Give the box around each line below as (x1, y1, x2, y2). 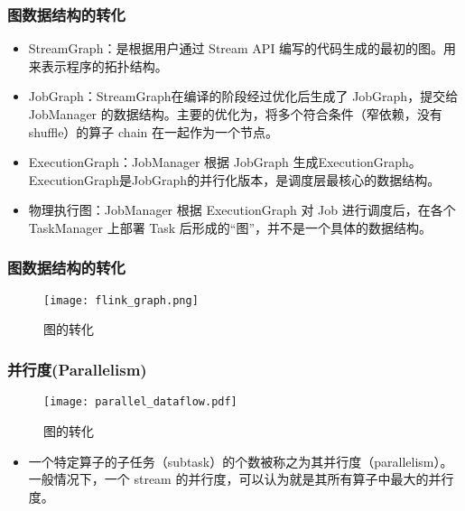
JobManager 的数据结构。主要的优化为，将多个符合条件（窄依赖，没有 (28, 105, 442, 123)
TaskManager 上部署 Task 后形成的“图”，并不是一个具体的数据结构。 (28, 218, 432, 237)
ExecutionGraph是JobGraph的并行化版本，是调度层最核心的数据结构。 (28, 170, 441, 189)
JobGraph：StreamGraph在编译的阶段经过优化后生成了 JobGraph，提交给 (28, 87, 459, 106)
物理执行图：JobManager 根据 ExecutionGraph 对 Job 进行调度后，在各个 (28, 200, 456, 219)
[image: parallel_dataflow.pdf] (43, 395, 237, 409)
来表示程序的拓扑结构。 (28, 56, 168, 75)
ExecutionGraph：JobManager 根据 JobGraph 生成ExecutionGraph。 (28, 153, 422, 172)
